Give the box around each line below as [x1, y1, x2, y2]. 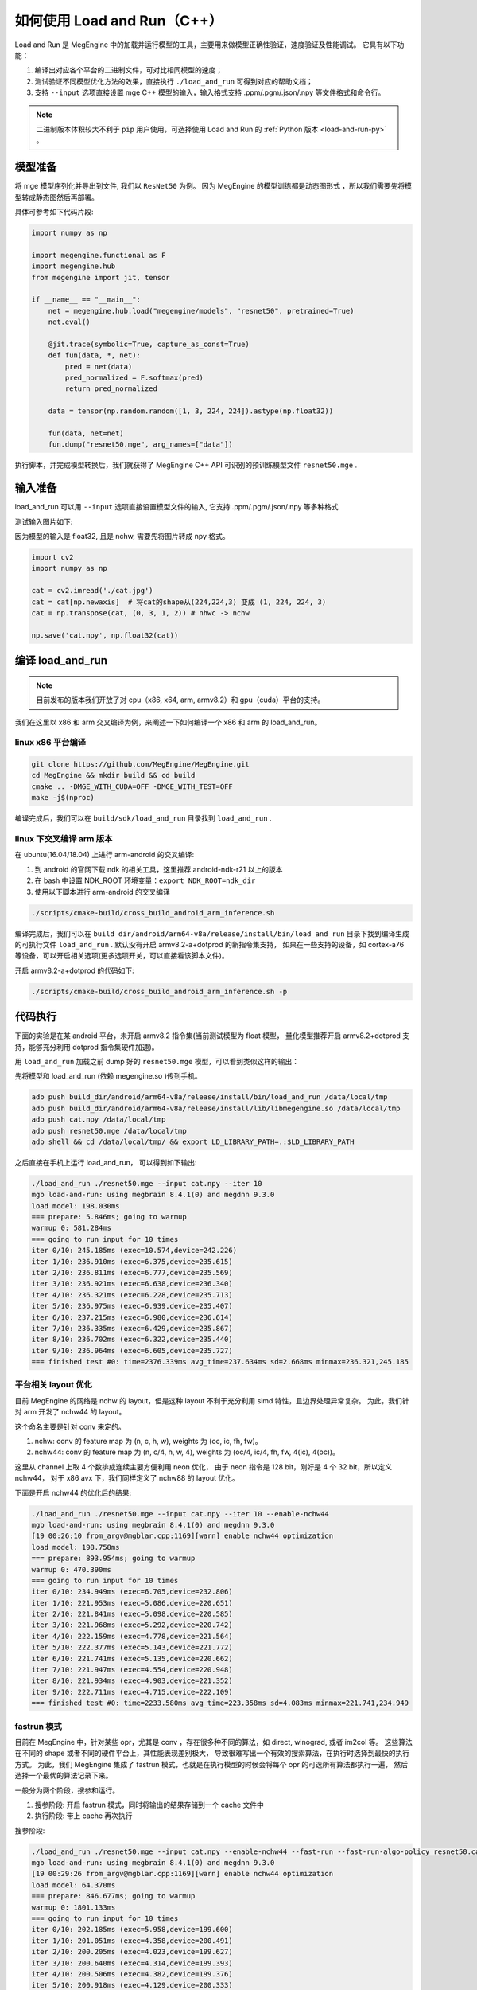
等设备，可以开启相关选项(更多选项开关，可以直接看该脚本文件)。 [14, 951, 230, 961]
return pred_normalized [64, 384, 158, 393]
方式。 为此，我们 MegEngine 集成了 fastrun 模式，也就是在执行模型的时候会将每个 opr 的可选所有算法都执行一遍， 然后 [14, 1759, 409, 1769]
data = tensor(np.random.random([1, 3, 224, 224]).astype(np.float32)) [48, 407, 334, 416]
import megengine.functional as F [31, 251, 166, 259]
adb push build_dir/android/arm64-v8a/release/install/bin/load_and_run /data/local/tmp [31, 1093, 389, 1102]
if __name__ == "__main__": [31, 295, 141, 304]
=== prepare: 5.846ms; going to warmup [31, 1212, 187, 1222]
